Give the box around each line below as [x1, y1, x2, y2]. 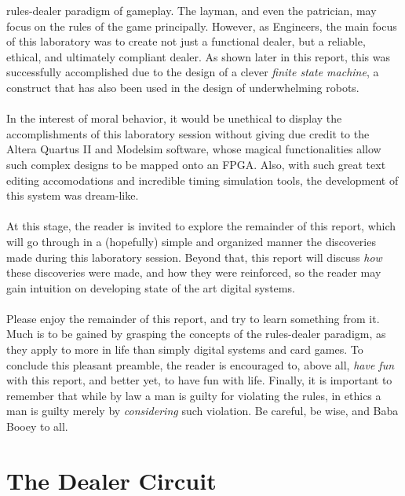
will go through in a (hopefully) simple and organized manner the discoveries [6, 233, 376, 249]
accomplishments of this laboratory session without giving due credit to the [6, 125, 370, 141]
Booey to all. [6, 418, 68, 435]
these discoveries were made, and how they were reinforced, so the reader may [6, 264, 381, 281]
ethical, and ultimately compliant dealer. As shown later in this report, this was [6, 48, 390, 64]
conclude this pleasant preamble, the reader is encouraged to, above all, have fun [6, 356, 395, 373]
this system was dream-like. [6, 187, 139, 204]
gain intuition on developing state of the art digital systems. [6, 279, 295, 296]
